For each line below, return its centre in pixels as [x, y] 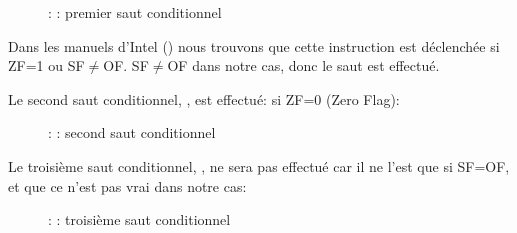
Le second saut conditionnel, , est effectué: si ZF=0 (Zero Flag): [204, 98]
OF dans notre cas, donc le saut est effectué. [303, 65]
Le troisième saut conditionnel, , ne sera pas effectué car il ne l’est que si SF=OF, [259, 165]
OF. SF [126, 65]
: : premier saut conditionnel [135, 12]
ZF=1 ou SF [46, 65]
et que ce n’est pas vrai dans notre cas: [127, 185]
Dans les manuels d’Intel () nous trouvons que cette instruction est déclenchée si [254, 45]
